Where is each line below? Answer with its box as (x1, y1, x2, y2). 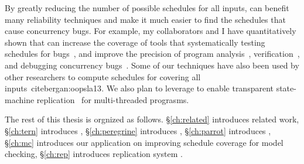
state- (276, 82, 296, 94)
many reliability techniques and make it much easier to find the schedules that (5, 13, 286, 25)
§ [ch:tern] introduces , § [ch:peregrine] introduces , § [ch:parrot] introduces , (5, 124, 271, 136)
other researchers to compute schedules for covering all (5, 70, 201, 83)
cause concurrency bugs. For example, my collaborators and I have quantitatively (5, 25, 296, 37)
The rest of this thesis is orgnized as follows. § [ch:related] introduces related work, (5, 113, 299, 125)
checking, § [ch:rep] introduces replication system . (5, 148, 183, 160)
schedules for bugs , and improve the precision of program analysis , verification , (5, 47, 300, 60)
